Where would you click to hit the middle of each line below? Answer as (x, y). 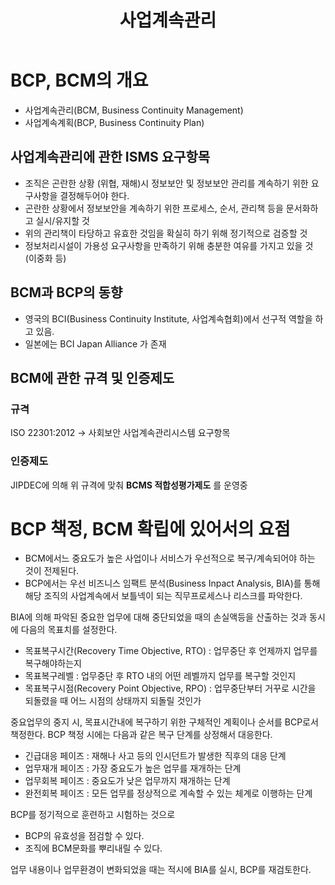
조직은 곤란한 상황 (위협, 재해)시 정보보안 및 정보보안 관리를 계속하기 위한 (166, 183)
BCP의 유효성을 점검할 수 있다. (84, 836)
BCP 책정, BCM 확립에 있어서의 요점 (150, 528)
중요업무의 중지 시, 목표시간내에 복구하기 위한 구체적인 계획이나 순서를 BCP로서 (164, 722)
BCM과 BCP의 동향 (66, 292)
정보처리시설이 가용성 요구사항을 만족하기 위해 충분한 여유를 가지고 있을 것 (169, 245)
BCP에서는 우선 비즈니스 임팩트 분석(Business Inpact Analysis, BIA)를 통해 (172, 583)
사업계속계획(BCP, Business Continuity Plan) (114, 122)
